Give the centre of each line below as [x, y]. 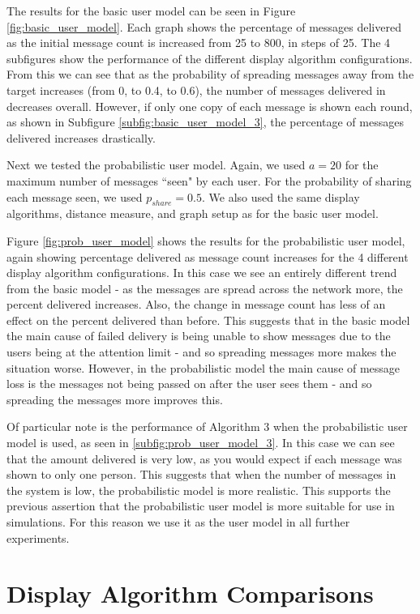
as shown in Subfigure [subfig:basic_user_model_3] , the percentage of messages [205, 122]
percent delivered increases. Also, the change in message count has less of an [196, 304]
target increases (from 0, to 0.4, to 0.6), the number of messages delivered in [196, 90]
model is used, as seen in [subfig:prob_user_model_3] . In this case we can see [201, 443]
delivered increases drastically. [81, 137]
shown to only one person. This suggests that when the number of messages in [201, 474]
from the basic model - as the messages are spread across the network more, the [205, 288]
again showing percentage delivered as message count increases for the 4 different [208, 256]
